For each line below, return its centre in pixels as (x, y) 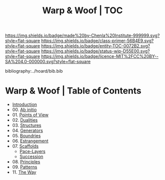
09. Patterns (25, 167)
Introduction (25, 104)
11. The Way (24, 172)
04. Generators (27, 130)
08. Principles (26, 162)
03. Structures (27, 126)
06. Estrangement (30, 141)
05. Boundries (26, 136)
